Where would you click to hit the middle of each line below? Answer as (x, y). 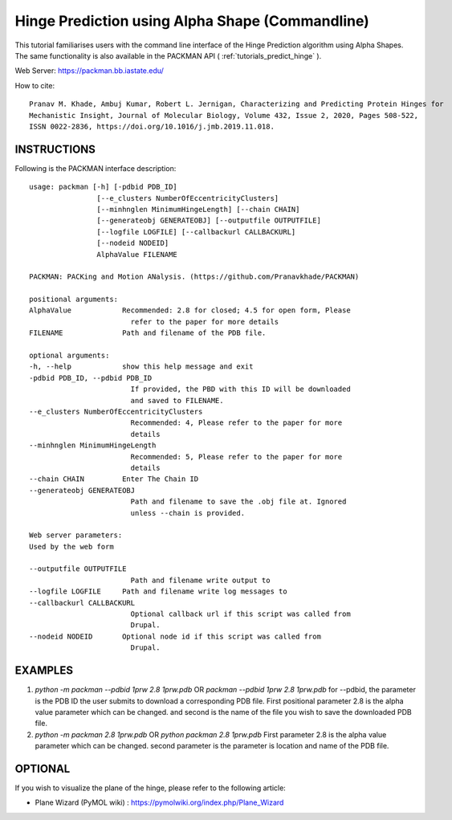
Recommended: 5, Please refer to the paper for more (236, 457)
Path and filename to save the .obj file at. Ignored (238, 502)
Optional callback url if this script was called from (240, 614)
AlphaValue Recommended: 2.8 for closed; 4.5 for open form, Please (190, 310)
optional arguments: (69, 356)
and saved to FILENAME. (177, 400)
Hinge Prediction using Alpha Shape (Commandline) (192, 21)
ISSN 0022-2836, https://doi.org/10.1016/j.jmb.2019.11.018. (152, 126)
